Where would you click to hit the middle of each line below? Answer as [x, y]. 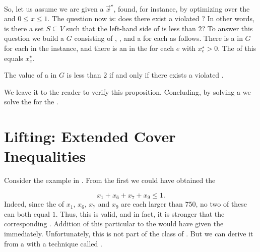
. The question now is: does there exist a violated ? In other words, [151, 18]
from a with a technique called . [53, 243]
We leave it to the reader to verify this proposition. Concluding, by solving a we [127, 91]
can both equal [27, 213]
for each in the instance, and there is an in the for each [89, 48]
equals [14, 58]
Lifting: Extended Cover [90, 136]
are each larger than [152, 204]
